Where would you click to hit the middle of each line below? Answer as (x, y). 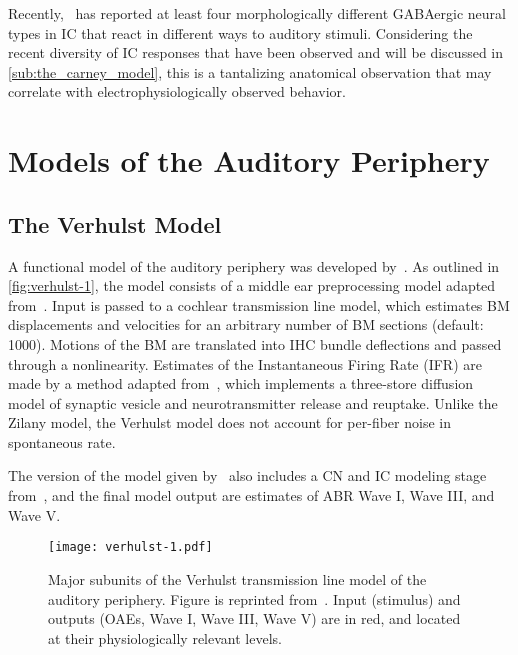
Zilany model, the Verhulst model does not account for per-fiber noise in (229, 422)
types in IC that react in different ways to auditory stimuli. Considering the (240, 32)
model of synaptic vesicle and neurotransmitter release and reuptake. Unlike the (253, 402)
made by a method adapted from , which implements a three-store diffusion (241, 383)
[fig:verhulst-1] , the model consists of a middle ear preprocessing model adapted (252, 285)
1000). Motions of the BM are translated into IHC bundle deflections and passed (255, 343)
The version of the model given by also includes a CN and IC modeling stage (247, 475)
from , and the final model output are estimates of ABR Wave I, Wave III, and (251, 495)
